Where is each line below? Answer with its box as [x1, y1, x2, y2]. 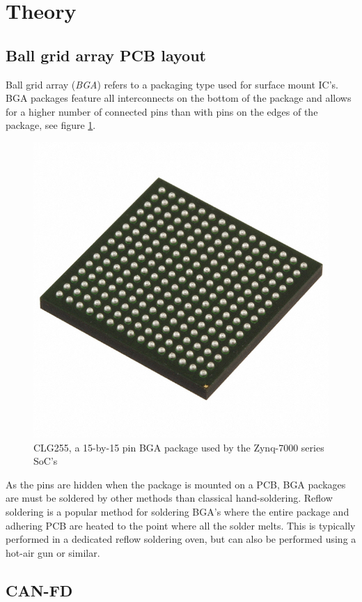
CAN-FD [6, 579, 73, 601]
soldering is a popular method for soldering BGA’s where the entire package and [6, 504, 349, 518]
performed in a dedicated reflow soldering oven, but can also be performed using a [6, 532, 356, 546]
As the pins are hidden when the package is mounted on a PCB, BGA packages [6, 477, 346, 491]
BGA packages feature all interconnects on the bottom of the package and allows [6, 91, 352, 105]
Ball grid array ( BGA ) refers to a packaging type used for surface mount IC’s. [6, 77, 338, 91]
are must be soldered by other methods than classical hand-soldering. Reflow [6, 491, 333, 505]
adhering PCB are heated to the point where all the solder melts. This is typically [6, 518, 356, 532]
